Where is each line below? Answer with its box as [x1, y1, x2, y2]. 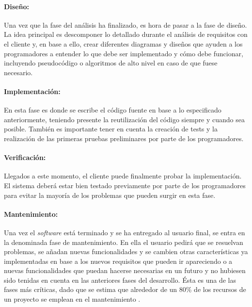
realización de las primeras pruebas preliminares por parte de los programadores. [4, 133, 244, 143]
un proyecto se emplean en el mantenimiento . [4, 294, 141, 304]
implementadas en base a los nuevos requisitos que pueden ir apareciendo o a [4, 256, 233, 266]
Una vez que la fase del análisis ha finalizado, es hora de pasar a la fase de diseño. [4, 19, 247, 30]
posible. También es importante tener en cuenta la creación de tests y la [4, 124, 218, 134]
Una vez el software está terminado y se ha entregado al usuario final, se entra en [4, 227, 245, 237]
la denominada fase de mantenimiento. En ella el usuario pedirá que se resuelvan [4, 237, 243, 247]
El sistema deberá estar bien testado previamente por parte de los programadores [4, 180, 246, 190]
